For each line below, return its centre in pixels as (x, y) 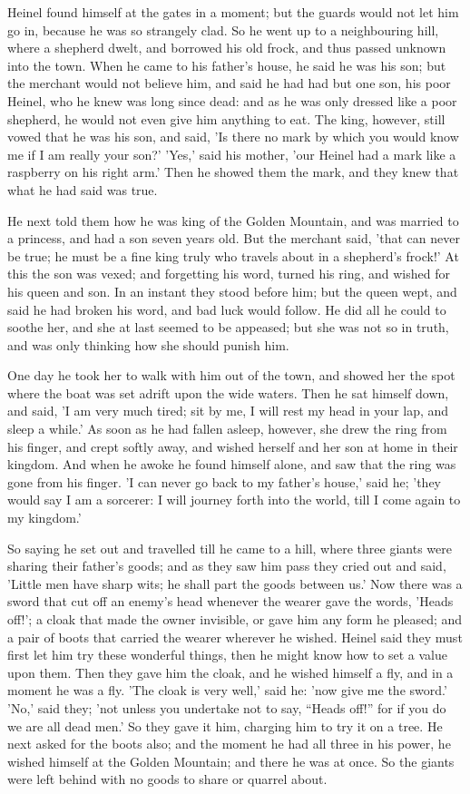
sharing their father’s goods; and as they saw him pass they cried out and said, (227, 566)
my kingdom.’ (44, 518)
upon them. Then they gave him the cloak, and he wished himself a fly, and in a (230, 672)
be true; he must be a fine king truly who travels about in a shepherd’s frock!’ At (233, 255)
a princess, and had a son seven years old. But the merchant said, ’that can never (234, 238)
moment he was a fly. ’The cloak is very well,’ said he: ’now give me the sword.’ (227, 690)
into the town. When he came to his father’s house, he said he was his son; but (227, 65)
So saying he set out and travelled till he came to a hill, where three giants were (230, 548)
